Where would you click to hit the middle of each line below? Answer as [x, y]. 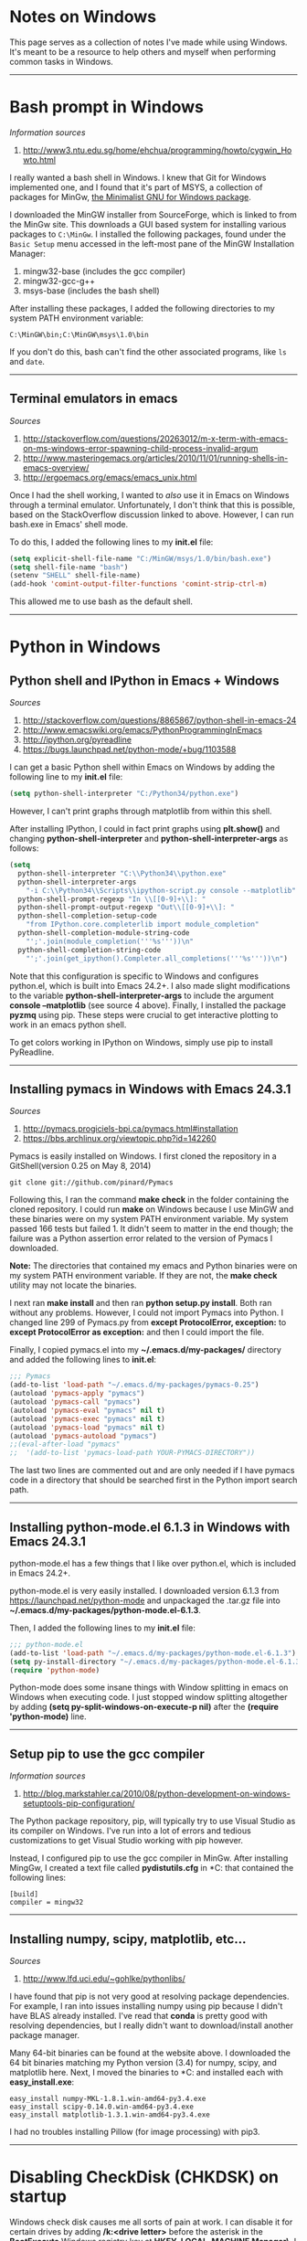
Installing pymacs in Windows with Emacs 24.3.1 [150, 1089]
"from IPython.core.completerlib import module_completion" [143, 925]
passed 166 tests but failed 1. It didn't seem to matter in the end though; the [152, 1229]
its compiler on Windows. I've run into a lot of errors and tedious [130, 1831]
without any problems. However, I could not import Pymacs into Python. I [147, 1312]
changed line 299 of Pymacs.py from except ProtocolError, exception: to [148, 1322]
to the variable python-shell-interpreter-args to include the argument [142, 995]
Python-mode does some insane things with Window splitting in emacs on [149, 1687]
